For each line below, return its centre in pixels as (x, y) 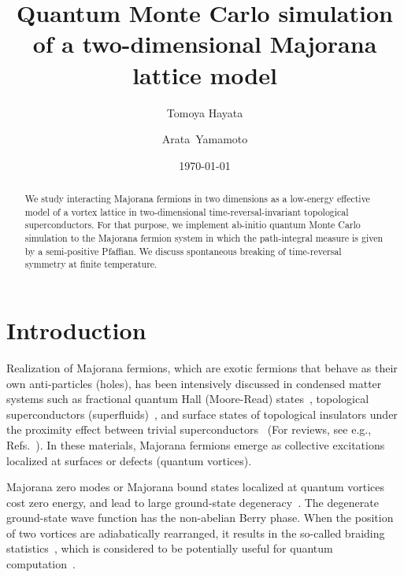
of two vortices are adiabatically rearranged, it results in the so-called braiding (196, 533)
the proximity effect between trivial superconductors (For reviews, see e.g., (189, 429)
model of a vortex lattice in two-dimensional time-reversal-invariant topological (187, 211)
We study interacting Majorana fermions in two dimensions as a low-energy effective (197, 199)
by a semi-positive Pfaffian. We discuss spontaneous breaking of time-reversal (183, 251)
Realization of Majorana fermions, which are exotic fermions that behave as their (202, 367)
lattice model (205, 74)
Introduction (76, 330)
